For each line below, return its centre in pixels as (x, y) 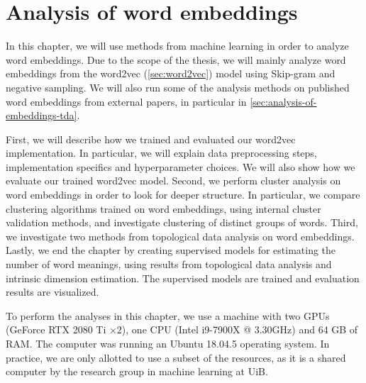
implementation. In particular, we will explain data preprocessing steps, (161, 153)
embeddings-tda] (41, 115)
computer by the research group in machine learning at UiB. (137, 371)
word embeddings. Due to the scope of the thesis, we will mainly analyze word (176, 59)
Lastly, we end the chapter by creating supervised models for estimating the (171, 250)
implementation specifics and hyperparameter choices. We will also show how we (181, 166)
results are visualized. (52, 292)
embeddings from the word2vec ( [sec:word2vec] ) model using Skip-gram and (171, 73)
